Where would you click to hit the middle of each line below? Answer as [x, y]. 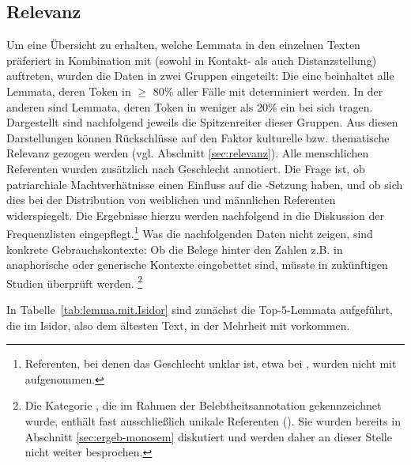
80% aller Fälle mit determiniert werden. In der [268, 91]
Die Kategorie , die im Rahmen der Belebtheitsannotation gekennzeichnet [203, 405]
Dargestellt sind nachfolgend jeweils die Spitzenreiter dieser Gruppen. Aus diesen [202, 122]
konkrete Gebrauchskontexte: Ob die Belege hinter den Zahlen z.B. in [175, 249]
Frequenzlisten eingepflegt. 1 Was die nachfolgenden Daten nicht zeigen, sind [190, 232]
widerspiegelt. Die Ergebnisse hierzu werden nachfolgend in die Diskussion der [196, 215]
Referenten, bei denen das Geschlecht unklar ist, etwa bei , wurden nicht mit [211, 363]
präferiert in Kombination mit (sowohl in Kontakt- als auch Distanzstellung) [192, 60]
